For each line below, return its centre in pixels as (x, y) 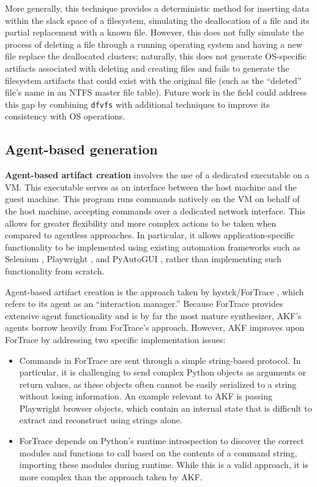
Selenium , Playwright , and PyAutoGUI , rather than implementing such (143, 259)
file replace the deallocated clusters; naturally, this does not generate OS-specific (156, 56)
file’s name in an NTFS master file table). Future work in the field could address (156, 92)
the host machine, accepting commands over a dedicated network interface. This (155, 210)
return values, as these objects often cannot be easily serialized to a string (158, 384)
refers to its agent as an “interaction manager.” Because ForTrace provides (144, 304)
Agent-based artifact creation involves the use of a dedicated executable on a (157, 175)
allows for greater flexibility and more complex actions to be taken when (141, 223)
